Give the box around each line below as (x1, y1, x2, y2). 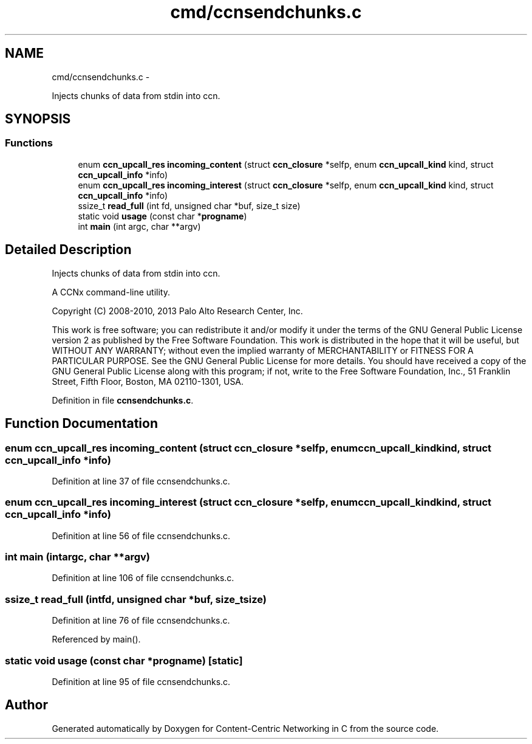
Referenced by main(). (52, 634, 141, 645)
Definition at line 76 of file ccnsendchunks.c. (52, 615, 230, 626)
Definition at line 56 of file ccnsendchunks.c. (52, 530, 231, 541)
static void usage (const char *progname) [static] (5, 654, 243, 667)
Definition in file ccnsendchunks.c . (52, 394, 194, 405)
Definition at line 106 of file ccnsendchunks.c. (52, 573, 234, 584)
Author (5, 697, 48, 713)
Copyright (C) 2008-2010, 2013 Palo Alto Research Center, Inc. (52, 305, 303, 316)
